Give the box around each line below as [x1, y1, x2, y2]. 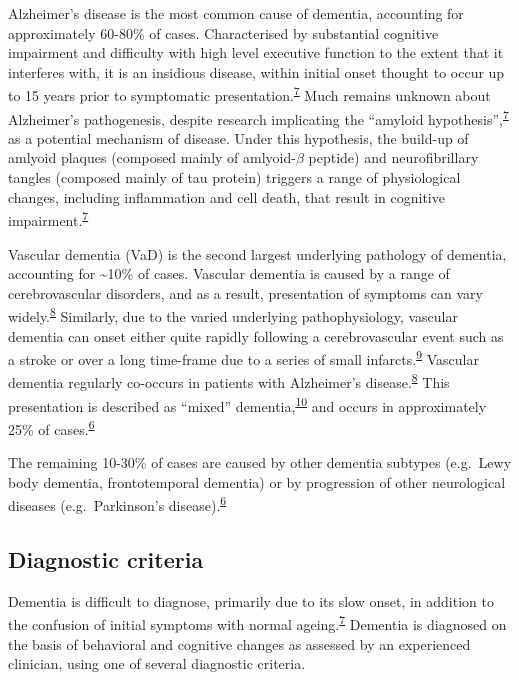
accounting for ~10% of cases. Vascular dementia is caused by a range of [8, 263, 450, 284]
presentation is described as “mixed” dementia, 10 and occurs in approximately [8, 392, 487, 416]
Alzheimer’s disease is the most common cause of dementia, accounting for [8, 3, 464, 23]
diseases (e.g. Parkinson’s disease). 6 [8, 492, 227, 515]
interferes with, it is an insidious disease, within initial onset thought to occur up [8, 61, 505, 82]
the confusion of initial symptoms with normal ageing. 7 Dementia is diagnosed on [8, 611, 507, 635]
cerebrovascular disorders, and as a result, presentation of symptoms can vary [8, 282, 483, 303]
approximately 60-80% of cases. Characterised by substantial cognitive [8, 22, 439, 43]
